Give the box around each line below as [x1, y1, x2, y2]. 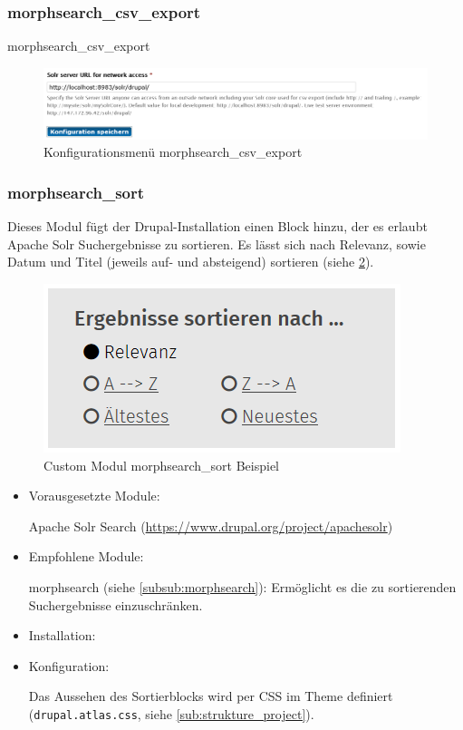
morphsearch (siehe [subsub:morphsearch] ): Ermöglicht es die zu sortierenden [28, 578, 457, 597]
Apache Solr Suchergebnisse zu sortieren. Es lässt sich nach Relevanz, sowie [7, 234, 426, 253]
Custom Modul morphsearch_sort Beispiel [43, 455, 280, 474]
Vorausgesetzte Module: [28, 486, 160, 505]
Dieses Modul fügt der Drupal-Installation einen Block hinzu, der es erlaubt [7, 217, 428, 236]
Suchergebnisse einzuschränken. [28, 595, 203, 614]
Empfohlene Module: [28, 547, 144, 566]
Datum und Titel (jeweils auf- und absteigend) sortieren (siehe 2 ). [7, 252, 374, 271]
